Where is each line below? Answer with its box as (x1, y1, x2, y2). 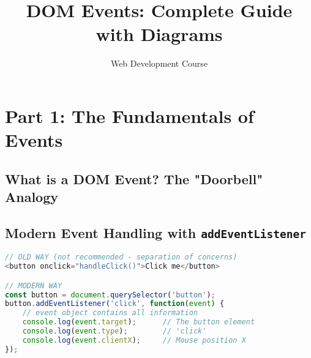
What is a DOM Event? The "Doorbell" (5, 169, 263, 188)
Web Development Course (110, 57, 208, 70)
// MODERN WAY (5, 281, 62, 290)
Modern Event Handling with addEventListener (5, 223, 307, 242)
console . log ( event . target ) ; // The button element (22, 318, 255, 327)
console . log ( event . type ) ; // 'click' (22, 327, 207, 336)
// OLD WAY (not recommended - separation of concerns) (5, 253, 238, 262)
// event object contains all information (22, 308, 198, 318)
